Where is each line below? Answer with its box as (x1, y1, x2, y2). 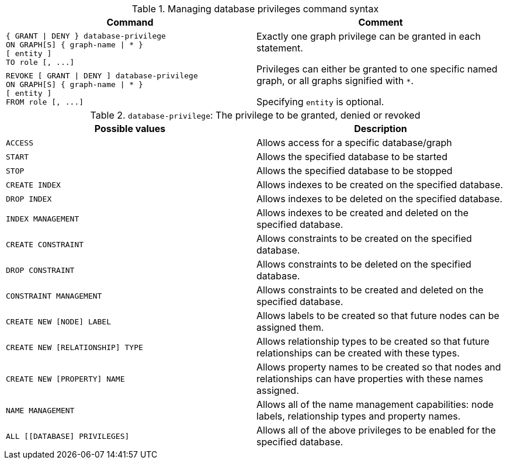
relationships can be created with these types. (256, 347, 460, 359)
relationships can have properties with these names (256, 373, 484, 385)
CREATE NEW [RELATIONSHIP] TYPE (6, 342, 143, 352)
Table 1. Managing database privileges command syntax (131, 3, 379, 15)
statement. (256, 42, 303, 54)
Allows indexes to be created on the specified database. (256, 179, 503, 191)
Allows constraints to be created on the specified (256, 233, 472, 244)
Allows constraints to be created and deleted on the (256, 284, 484, 296)
